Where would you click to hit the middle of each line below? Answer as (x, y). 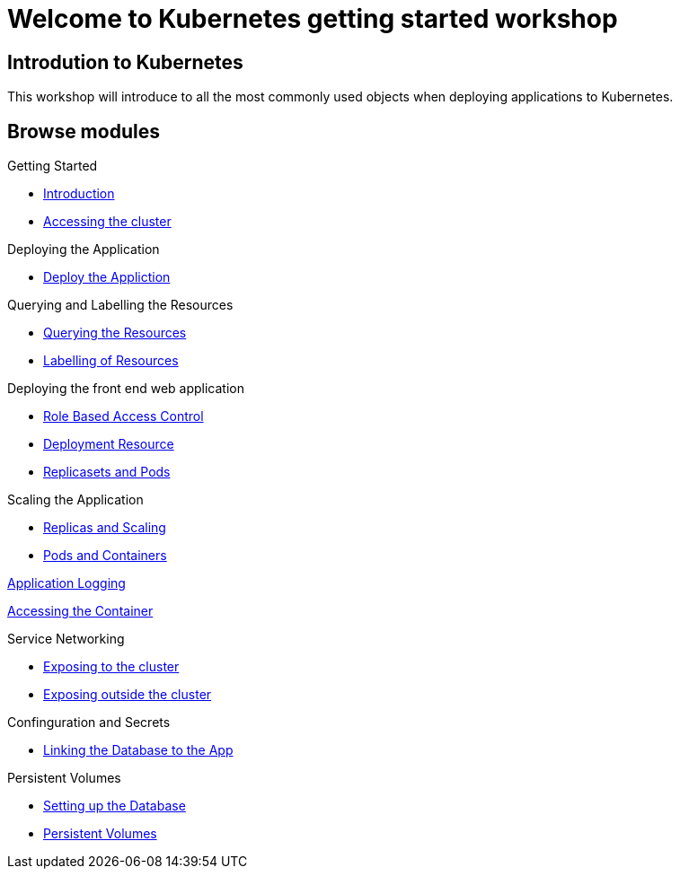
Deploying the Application (84, 250)
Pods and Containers (105, 556)
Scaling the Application (75, 500)
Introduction (79, 194)
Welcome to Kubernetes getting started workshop (313, 19)
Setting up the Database (115, 806)
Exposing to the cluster (111, 667)
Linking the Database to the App (138, 750)
